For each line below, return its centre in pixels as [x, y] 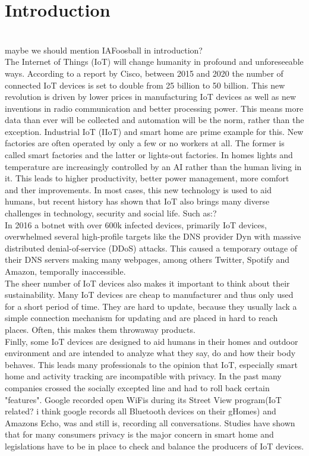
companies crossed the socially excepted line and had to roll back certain [137, 387]
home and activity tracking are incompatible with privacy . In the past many [143, 376]
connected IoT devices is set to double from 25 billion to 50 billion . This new [145, 85]
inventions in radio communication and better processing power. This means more [154, 108]
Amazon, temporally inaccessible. [65, 271]
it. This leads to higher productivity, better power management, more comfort [147, 178]
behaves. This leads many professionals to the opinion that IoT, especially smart [152, 364]
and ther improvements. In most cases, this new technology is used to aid [138, 189]
